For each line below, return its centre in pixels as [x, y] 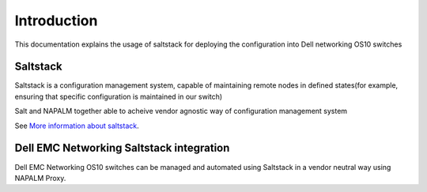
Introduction [56, 21]
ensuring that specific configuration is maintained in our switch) [119, 96]
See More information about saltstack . [77, 126]
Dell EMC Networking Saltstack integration [122, 148]
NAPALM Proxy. [40, 178]
